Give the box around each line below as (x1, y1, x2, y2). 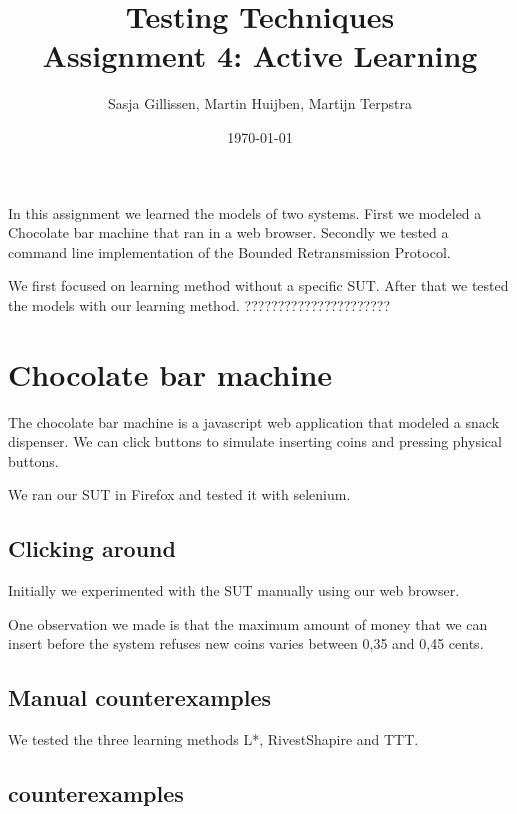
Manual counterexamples (8, 682, 272, 713)
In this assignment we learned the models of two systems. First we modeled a (8, 202, 482, 223)
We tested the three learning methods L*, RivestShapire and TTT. (8, 729, 419, 750)
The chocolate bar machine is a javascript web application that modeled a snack (8, 411, 500, 432)
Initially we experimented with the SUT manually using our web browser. (8, 580, 460, 601)
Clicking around (8, 533, 176, 564)
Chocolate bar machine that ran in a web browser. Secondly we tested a (8, 222, 449, 243)
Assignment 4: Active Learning (42, 35, 478, 76)
